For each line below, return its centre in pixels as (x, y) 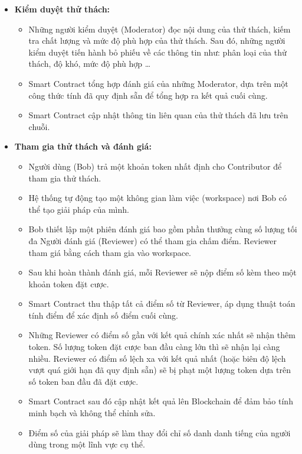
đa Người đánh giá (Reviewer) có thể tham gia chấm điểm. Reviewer (153, 240)
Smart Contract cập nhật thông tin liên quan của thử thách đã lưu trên (158, 115)
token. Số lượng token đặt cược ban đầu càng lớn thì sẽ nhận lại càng (154, 347)
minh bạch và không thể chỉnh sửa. (92, 413)
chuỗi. (39, 126)
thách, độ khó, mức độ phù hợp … (90, 64)
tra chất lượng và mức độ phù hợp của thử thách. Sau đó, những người (157, 40)
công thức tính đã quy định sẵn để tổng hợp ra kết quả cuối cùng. (148, 95)
